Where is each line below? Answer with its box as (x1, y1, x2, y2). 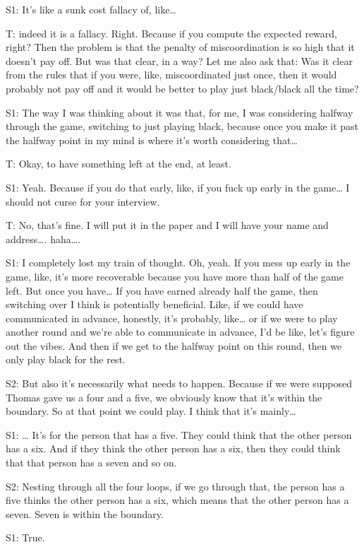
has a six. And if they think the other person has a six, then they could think (6, 441, 341, 456)
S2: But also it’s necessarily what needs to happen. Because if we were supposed (6, 376, 353, 391)
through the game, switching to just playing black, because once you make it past (6, 119, 359, 134)
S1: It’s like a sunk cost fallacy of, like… (6, 2, 176, 16)
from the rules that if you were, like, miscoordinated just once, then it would (6, 67, 337, 82)
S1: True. (6, 530, 45, 545)
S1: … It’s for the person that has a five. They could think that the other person (6, 427, 352, 442)
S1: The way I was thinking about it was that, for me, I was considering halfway (6, 105, 353, 119)
